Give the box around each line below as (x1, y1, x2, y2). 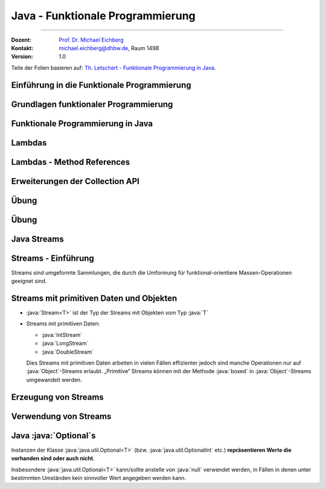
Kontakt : (11, 44, 34, 51)
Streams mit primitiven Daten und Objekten (11, 293, 177, 303)
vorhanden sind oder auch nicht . (11, 455, 95, 462)
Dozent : (11, 36, 32, 43)
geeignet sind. (11, 278, 47, 285)
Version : (11, 53, 33, 60)
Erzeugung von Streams (11, 392, 104, 402)
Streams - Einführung (11, 253, 95, 263)
